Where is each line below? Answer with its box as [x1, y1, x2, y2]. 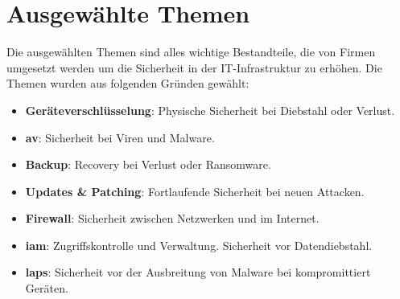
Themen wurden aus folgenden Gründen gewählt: [6, 75, 249, 92]
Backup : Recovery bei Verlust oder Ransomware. [25, 156, 271, 173]
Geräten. [25, 280, 68, 297]
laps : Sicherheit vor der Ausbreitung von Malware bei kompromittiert [25, 264, 371, 281]
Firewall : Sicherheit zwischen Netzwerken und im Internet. [25, 210, 320, 227]
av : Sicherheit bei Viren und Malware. [25, 129, 215, 145]
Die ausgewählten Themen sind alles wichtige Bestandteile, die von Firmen [6, 43, 376, 60]
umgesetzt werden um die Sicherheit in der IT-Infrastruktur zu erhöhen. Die [6, 59, 382, 76]
